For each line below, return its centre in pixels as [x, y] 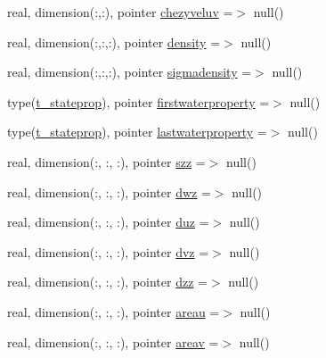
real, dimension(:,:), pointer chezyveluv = [120, 12]
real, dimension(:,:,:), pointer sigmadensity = [130, 72]
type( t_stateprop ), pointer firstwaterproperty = [139, 101]
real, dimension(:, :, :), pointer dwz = [109, 191]
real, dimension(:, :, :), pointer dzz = [107, 282]
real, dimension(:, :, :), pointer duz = [108, 222]
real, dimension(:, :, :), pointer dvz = [108, 251]
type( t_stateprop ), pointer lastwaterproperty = [137, 132]
